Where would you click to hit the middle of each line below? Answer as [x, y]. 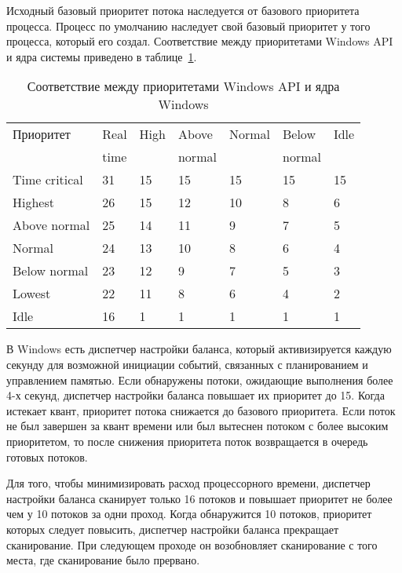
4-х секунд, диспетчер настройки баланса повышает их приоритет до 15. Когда [196, 395]
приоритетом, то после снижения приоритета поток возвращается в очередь [187, 441]
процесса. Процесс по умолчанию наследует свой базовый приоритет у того [188, 26]
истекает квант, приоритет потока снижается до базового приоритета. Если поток [201, 410]
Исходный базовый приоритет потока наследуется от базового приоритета [183, 10]
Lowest [32, 294]
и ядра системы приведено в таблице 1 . [102, 56]
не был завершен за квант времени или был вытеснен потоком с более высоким [197, 426]
